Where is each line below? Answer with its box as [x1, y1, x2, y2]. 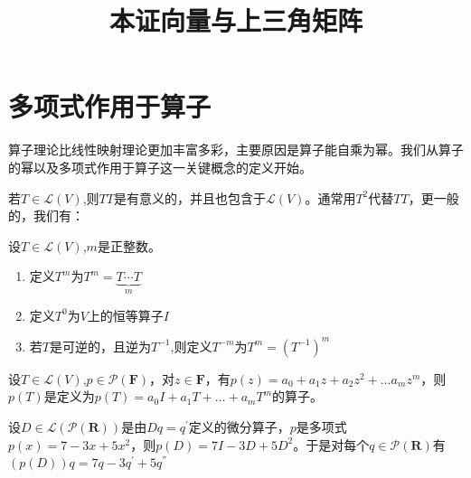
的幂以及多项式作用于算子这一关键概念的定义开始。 [8, 157, 312, 176]
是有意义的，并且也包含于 [113, 188, 266, 207]
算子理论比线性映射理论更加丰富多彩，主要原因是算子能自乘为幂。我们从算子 [8, 140, 464, 159]
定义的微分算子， [188, 417, 290, 436]
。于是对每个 [293, 435, 370, 454]
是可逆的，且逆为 [49, 336, 151, 355]
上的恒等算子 [87, 305, 164, 324]
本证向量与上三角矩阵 [108, 2, 363, 39]
